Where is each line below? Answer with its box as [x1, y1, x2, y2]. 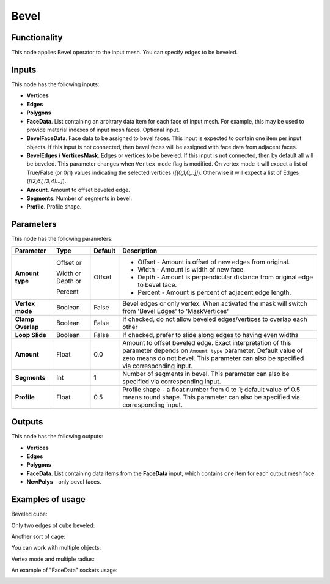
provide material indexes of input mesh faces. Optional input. [26, 126, 180, 133]
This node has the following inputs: [11, 80, 100, 88]
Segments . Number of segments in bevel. [26, 194, 133, 202]
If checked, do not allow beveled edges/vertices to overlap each [122, 315, 308, 323]
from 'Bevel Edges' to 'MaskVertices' [122, 306, 229, 315]
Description [122, 246, 158, 255]
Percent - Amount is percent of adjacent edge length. [137, 288, 291, 297]
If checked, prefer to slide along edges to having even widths [122, 330, 299, 339]
